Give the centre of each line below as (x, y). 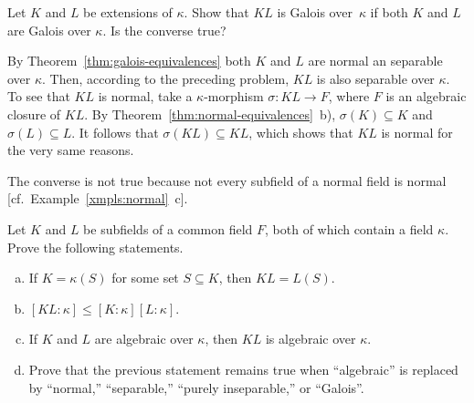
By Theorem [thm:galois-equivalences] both (129, 61)
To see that (39, 96)
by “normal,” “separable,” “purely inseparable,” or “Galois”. (196, 387)
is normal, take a (145, 96)
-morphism (234, 96)
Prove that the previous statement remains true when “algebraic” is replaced (243, 369)
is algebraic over (311, 339)
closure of (34, 114)
